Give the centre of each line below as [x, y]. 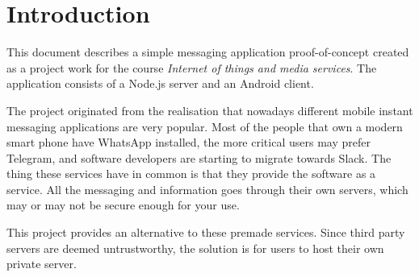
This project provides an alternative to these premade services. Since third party [206, 232]
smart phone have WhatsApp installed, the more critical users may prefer [189, 142]
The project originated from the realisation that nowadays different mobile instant [210, 110]
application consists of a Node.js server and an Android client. [160, 83]
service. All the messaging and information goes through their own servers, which [207, 189]
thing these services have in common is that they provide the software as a [191, 174]
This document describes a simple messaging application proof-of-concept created [208, 52]
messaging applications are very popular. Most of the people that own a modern [205, 126]
